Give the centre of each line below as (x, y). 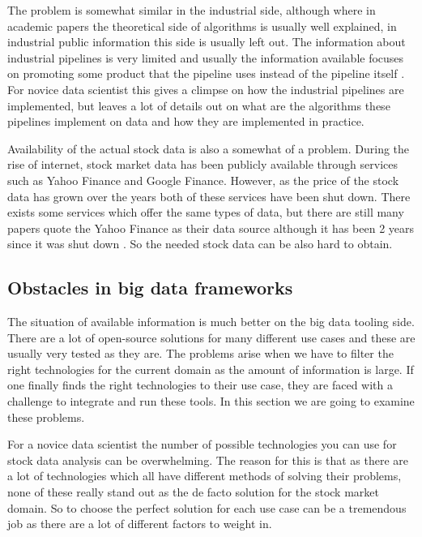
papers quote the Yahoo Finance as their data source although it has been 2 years (211, 228)
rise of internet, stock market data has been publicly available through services (203, 164)
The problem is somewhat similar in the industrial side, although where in (192, 10)
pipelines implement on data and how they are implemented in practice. (186, 121)
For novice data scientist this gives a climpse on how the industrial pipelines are (206, 89)
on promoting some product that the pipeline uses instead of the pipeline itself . (206, 73)
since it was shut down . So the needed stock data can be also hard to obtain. (200, 244)
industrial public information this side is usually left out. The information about (207, 42)
